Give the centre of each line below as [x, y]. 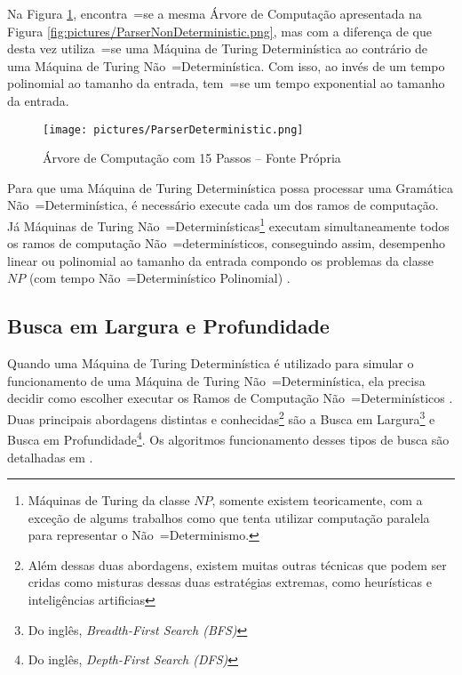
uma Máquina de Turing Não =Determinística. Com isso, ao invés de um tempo [226, 65]
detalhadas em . [50, 457]
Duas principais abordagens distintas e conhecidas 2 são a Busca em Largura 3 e [221, 418]
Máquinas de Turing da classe [109, 500]
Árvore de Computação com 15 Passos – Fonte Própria [192, 158]
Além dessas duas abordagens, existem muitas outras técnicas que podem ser [237, 564]
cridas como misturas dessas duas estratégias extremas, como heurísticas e [230, 582]
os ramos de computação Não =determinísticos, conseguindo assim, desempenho [226, 243]
